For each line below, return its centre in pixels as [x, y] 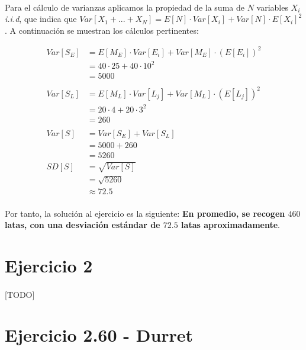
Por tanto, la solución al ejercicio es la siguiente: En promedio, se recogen [145, 213]
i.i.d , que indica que [41, 19]
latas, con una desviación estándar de [83, 225]
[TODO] [20, 294]
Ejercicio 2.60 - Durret [99, 335]
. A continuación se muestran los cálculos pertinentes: [102, 30]
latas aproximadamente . [231, 225]
